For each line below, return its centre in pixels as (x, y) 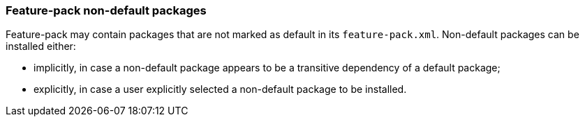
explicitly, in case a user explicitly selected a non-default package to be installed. (220, 89)
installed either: (41, 46)
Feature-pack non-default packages (106, 10)
